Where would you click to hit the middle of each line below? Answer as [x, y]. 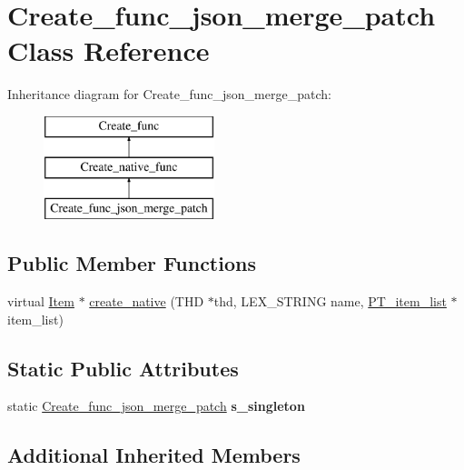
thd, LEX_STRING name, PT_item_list [330, 301]
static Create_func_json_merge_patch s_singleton [156, 406]
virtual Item [41, 301]
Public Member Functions [132, 263]
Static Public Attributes [123, 368]
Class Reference [109, 50]
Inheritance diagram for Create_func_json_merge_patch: [169, 94]
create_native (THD [147, 301]
